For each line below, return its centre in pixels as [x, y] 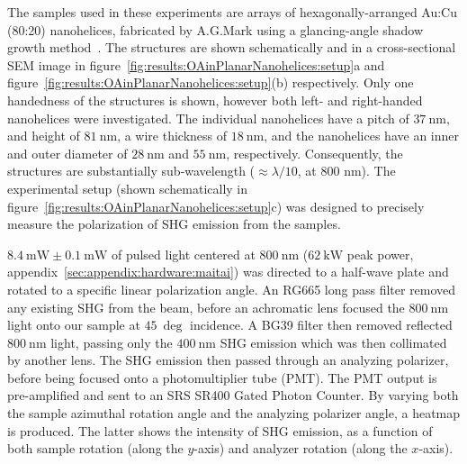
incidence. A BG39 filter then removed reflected [321, 325]
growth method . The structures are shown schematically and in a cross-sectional [232, 47]
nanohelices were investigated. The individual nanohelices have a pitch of [208, 118]
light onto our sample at [74, 325]
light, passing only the [112, 342]
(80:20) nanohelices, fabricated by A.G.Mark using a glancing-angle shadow [216, 29]
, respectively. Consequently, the [314, 153]
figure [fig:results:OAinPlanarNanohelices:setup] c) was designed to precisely [216, 206]
